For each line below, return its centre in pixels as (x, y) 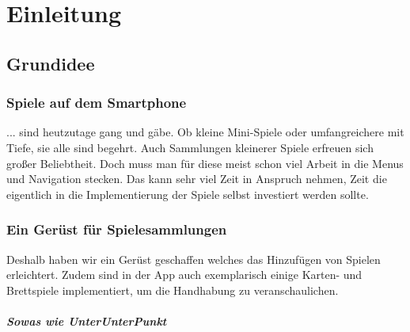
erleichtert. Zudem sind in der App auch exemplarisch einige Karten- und (184, 275)
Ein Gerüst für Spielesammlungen (117, 229)
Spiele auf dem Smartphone (97, 103)
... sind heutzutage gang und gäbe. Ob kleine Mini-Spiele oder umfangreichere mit (205, 132)
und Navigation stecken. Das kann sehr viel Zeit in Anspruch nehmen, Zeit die (197, 179)
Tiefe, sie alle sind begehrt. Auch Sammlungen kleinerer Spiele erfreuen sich (190, 147)
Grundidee (51, 63)
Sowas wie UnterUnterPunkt (87, 321)
